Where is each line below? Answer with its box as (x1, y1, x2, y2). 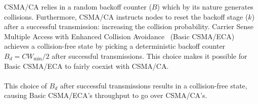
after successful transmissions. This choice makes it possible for (52, 50, 247, 61)
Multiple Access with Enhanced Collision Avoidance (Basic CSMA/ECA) (4, 31, 235, 41)
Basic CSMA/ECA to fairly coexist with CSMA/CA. (4, 60, 169, 71)
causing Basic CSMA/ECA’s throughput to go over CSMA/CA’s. (4, 90, 207, 100)
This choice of (4, 80, 47, 90)
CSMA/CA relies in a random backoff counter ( (4, 2, 152, 12)
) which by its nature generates (157, 2, 253, 12)
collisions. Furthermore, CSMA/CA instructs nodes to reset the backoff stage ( (4, 11, 248, 22)
